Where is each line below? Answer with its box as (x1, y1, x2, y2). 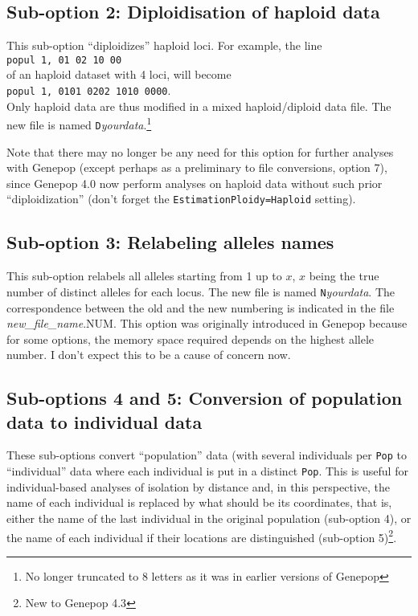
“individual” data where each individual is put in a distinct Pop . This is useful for (6, 463, 408, 479)
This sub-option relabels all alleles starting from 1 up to (6, 267, 282, 284)
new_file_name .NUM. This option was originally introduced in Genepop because (6, 315, 408, 332)
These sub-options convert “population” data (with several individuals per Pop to (6, 447, 408, 463)
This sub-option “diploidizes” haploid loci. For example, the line (6, 37, 322, 54)
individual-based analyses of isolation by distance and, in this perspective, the (6, 478, 391, 495)
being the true (309, 267, 379, 284)
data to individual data (6, 409, 203, 434)
